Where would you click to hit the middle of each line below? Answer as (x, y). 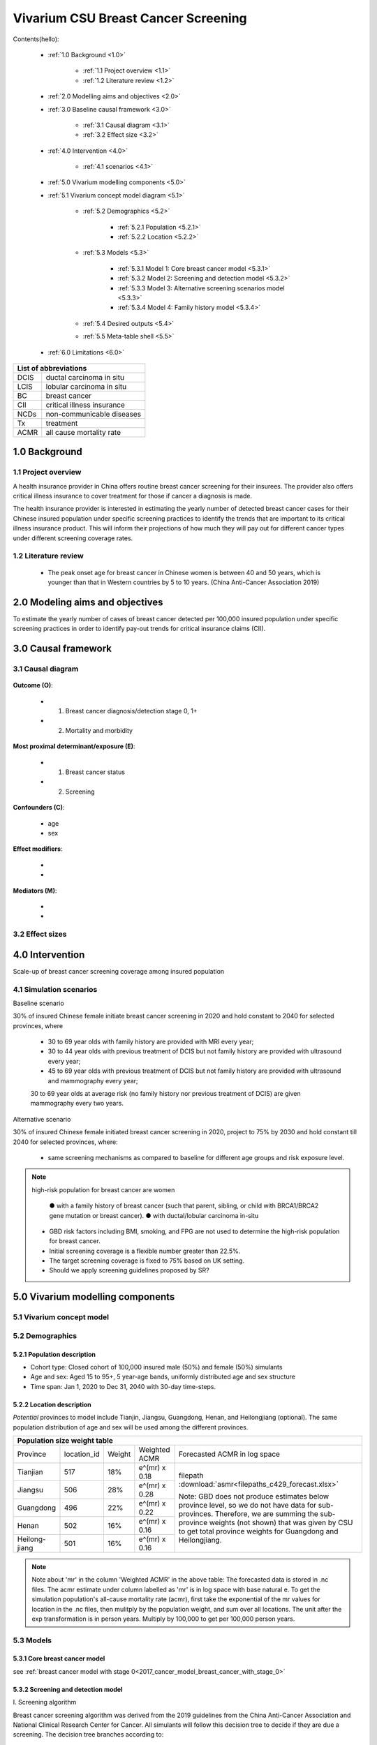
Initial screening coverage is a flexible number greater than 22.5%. (145, 1251)
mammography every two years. (77, 1104)
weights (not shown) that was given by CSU (281, 1522)
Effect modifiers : (38, 849)
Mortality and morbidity (99, 730)
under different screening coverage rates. (73, 538)
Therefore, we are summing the (267, 1513)
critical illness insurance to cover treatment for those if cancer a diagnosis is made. (133, 496)
